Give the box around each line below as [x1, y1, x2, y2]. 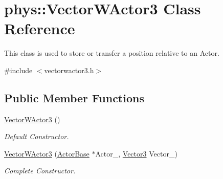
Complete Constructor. [4, 165, 76, 176]
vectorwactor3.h [44, 64, 94, 75]
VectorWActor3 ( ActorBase [4, 148, 90, 159]
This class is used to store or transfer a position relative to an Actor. [4, 48, 219, 58]
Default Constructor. [4, 131, 69, 142]
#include [4, 64, 33, 75]
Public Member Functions [4, 89, 144, 105]
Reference [4, 18, 75, 39]
